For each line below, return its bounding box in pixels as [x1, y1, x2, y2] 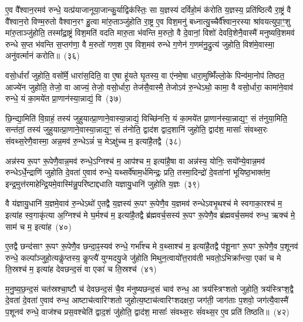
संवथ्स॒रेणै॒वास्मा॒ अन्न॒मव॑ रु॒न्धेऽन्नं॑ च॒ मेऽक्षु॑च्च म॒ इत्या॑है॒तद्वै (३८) [5, 134, 181, 147]
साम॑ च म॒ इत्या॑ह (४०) [5, 220, 72, 232]
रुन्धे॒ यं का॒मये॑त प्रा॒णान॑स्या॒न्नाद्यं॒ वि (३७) [5, 92, 122, 104]
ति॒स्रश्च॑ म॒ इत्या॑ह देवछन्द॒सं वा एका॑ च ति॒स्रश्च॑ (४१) [5, 263, 157, 275]
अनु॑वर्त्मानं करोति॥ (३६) [5, 49, 80, 62]
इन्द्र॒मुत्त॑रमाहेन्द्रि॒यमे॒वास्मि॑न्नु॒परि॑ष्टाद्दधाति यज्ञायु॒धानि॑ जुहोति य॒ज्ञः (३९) [5, 177, 200, 189]
